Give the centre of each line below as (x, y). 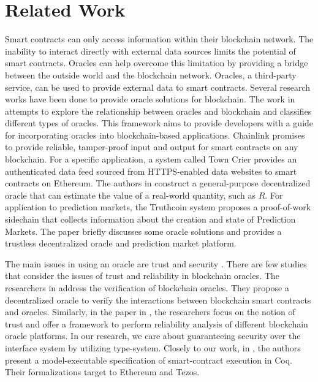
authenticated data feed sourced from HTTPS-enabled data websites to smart (151, 171)
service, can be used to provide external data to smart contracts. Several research (158, 87)
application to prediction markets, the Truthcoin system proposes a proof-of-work (158, 207)
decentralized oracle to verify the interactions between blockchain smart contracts (158, 300)
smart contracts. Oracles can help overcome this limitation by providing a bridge (157, 63)
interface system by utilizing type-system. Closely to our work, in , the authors (153, 347)
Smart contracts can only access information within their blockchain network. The (159, 39)
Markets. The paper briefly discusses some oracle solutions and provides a (143, 231)
